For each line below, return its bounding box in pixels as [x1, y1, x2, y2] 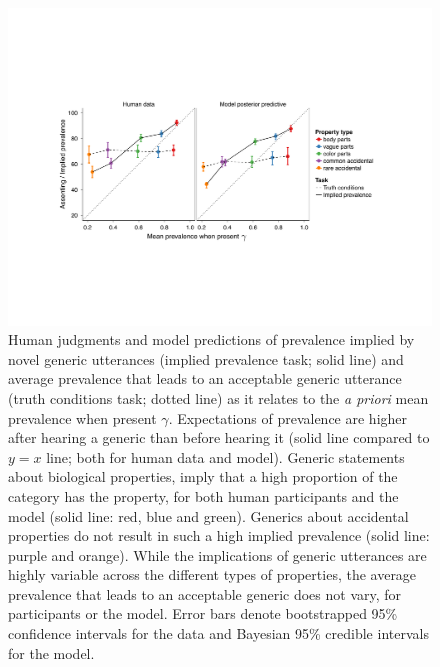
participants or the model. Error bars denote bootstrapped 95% [8, 603, 398, 624]
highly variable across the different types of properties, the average [8, 564, 417, 585]
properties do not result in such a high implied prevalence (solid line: [8, 525, 430, 546]
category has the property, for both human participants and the [8, 485, 399, 506]
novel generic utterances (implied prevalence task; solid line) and [8, 348, 404, 369]
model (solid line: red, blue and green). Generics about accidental [8, 505, 409, 526]
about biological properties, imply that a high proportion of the [8, 466, 398, 487]
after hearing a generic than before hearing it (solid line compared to [8, 427, 430, 448]
